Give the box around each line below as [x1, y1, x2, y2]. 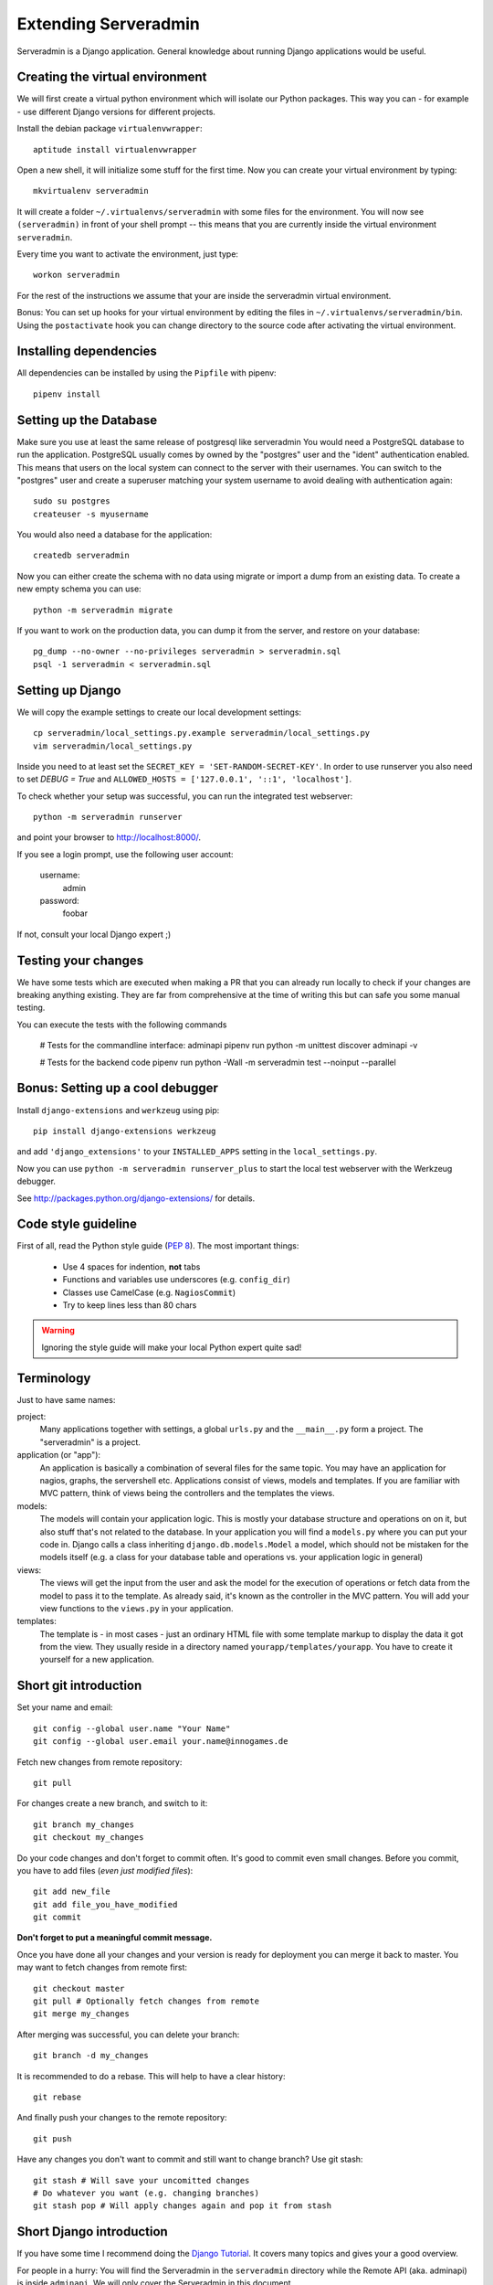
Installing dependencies [16, 344, 157, 359]
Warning [41, 1325, 75, 1336]
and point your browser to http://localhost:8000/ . [16, 832, 201, 843]
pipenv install [33, 388, 101, 399]
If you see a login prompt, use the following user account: [16, 848, 234, 859]
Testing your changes [16, 952, 144, 968]
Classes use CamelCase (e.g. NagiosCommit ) [62, 1287, 236, 1298]
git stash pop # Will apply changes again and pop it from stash [33, 2201, 332, 2211]
